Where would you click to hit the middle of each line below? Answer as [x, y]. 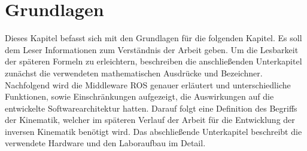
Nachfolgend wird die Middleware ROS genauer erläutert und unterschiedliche [148, 84]
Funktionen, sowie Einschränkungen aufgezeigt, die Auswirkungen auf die [139, 96]
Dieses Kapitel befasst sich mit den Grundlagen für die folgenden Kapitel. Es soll [153, 38]
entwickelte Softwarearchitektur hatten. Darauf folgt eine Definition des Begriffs [151, 108]
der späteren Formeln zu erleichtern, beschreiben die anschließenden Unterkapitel [153, 61]
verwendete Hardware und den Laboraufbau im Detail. [105, 143]
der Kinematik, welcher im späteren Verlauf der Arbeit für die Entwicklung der [150, 120]
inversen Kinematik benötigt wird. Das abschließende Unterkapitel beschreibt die [153, 131]
